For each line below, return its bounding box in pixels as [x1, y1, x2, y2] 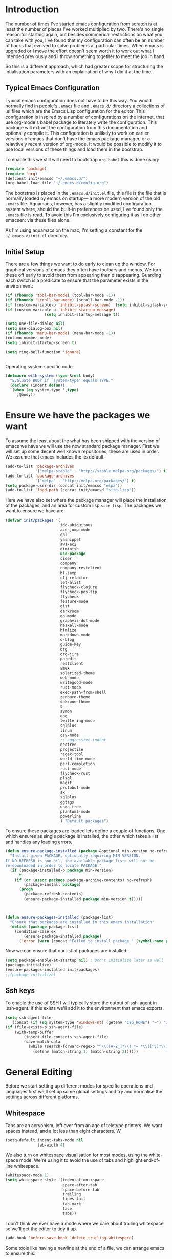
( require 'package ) [5, 166, 47, 171]
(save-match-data [24, 1039, 60, 1044]
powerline [60, 814, 81, 819]
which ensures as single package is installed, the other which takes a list [5, 833, 159, 840]
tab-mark [62, 1201, 81, 1207]
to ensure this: [5, 1250, 36, 1256]
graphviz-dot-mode [60, 618, 100, 623]
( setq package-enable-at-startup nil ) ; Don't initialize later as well [5, 958, 164, 963]
